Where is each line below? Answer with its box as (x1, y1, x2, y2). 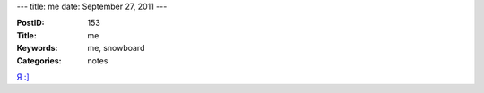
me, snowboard (87, 43, 145, 54)
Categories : (16, 55, 62, 66)
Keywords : (16, 43, 58, 54)
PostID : (16, 18, 45, 29)
